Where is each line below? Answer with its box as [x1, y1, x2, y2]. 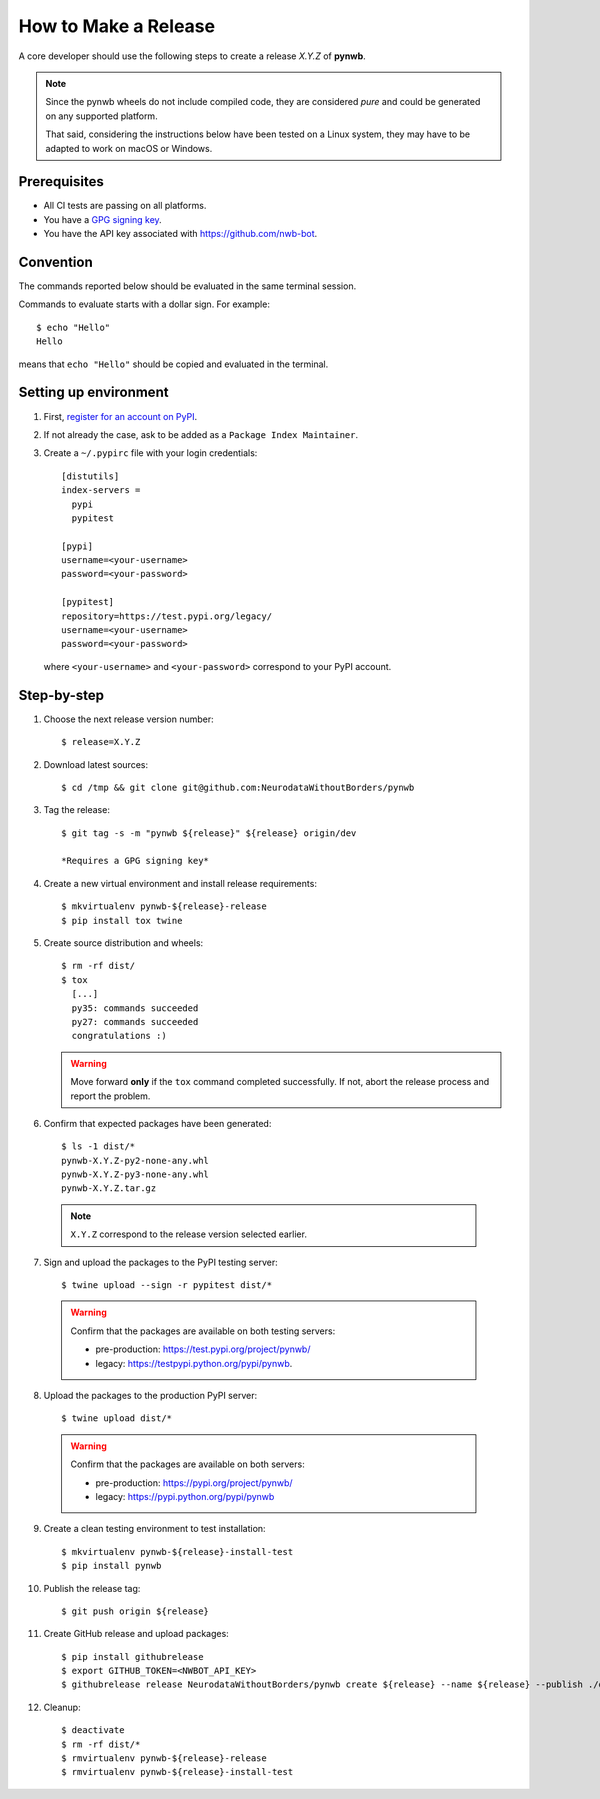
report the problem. [70, 1090, 151, 1102]
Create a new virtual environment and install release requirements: [43, 877, 317, 889]
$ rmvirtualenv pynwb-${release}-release [61, 1753, 267, 1764]
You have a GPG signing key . [43, 213, 162, 225]
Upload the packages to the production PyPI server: [43, 1390, 258, 1401]
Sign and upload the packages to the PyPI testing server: [43, 1256, 279, 1268]
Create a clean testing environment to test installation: [43, 1523, 266, 1535]
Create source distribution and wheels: [43, 937, 204, 949]
